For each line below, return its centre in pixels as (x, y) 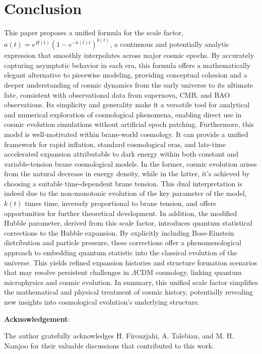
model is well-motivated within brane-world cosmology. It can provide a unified (126, 134)
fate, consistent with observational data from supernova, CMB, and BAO (117, 94)
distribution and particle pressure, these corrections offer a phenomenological (123, 242)
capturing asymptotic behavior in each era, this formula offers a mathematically (127, 65)
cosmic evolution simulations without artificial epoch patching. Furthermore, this (129, 124)
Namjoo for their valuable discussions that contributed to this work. (109, 345)
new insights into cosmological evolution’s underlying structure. (102, 302)
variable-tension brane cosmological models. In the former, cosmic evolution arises (130, 163)
